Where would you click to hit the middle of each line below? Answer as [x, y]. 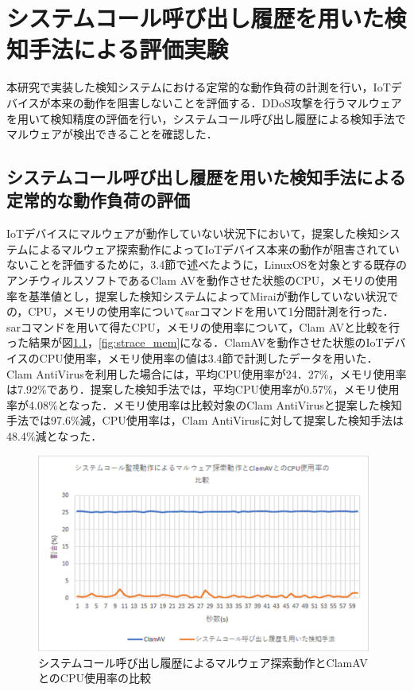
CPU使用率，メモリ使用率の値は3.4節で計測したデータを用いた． [209, 358]
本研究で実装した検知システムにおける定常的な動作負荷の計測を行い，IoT [199, 87]
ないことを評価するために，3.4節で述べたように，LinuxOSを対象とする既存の [207, 264]
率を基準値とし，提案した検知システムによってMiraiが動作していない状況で [203, 295]
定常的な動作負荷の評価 [98, 200]
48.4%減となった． [54, 436]
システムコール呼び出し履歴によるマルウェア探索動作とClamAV [203, 662]
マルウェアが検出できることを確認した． [112, 134]
